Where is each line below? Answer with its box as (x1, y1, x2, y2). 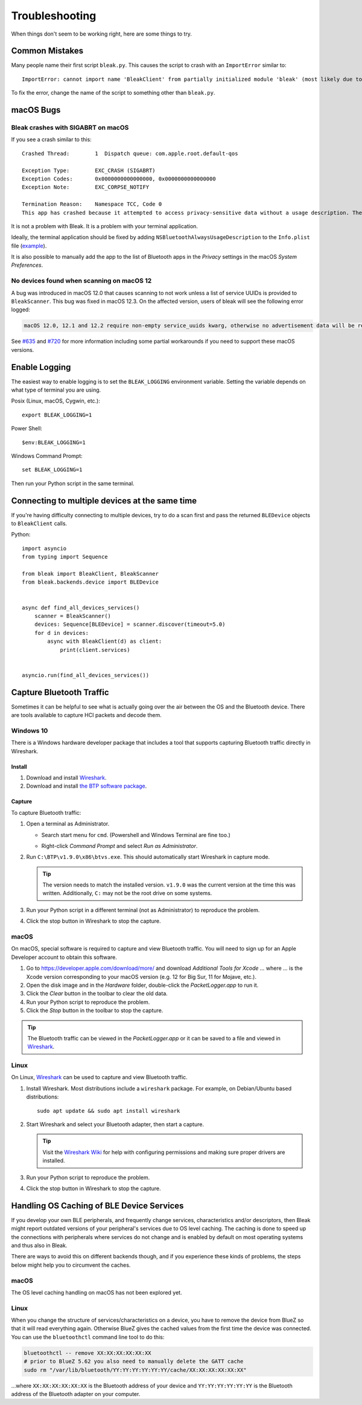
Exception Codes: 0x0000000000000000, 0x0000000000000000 (22, 175, 217, 182)
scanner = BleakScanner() (34, 613, 112, 619)
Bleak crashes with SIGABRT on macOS (11, 124, 129, 132)
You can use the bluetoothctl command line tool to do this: (11, 1333, 165, 1340)
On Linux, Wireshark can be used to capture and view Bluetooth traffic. (11, 1074, 188, 1081)
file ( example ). (11, 242, 47, 249)
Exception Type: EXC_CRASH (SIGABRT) (22, 167, 156, 174)
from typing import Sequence (22, 553, 108, 561)
